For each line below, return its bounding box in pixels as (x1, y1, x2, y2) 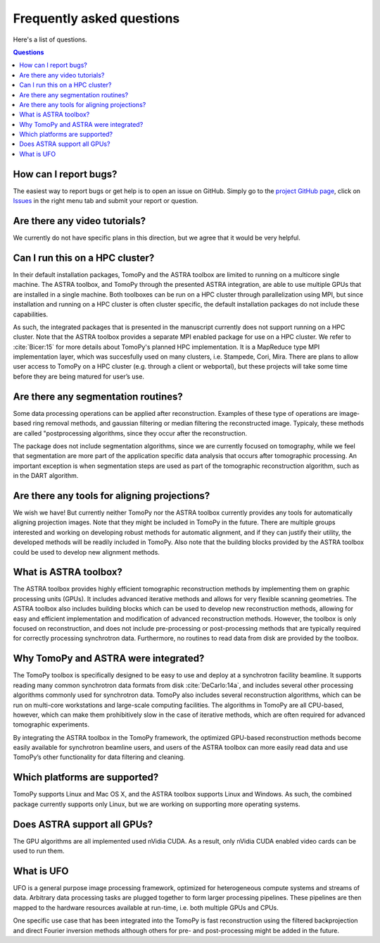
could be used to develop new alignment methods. (13, 548, 160, 556)
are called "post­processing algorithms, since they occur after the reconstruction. (13, 429, 248, 437)
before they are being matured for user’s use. (13, 372, 144, 381)
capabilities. (13, 310, 49, 319)
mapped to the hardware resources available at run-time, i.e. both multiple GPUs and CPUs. (13, 903, 279, 912)
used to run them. (13, 846, 65, 856)
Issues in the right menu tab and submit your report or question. (13, 197, 198, 205)
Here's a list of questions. (13, 35, 87, 44)
